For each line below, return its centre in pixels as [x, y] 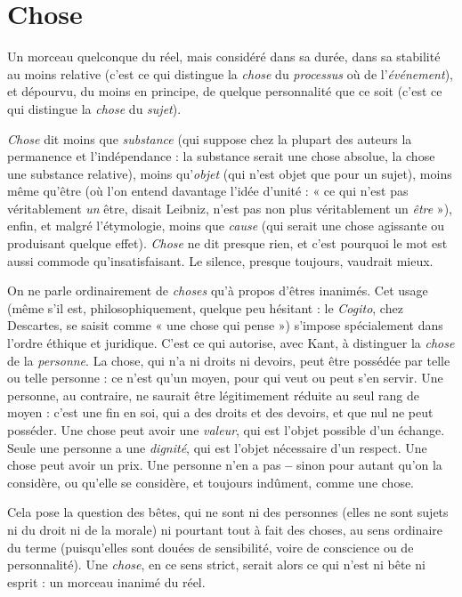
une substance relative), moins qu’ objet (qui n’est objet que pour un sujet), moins [230, 173]
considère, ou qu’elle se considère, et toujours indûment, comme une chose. [211, 482]
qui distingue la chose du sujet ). [94, 108]
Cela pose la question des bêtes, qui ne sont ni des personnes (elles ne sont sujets [228, 512]
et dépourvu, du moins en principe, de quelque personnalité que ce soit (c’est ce [225, 91]
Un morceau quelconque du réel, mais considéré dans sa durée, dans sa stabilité [224, 56]
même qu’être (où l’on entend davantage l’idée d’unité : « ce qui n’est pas [208, 191]
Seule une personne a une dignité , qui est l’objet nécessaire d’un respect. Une [217, 447]
